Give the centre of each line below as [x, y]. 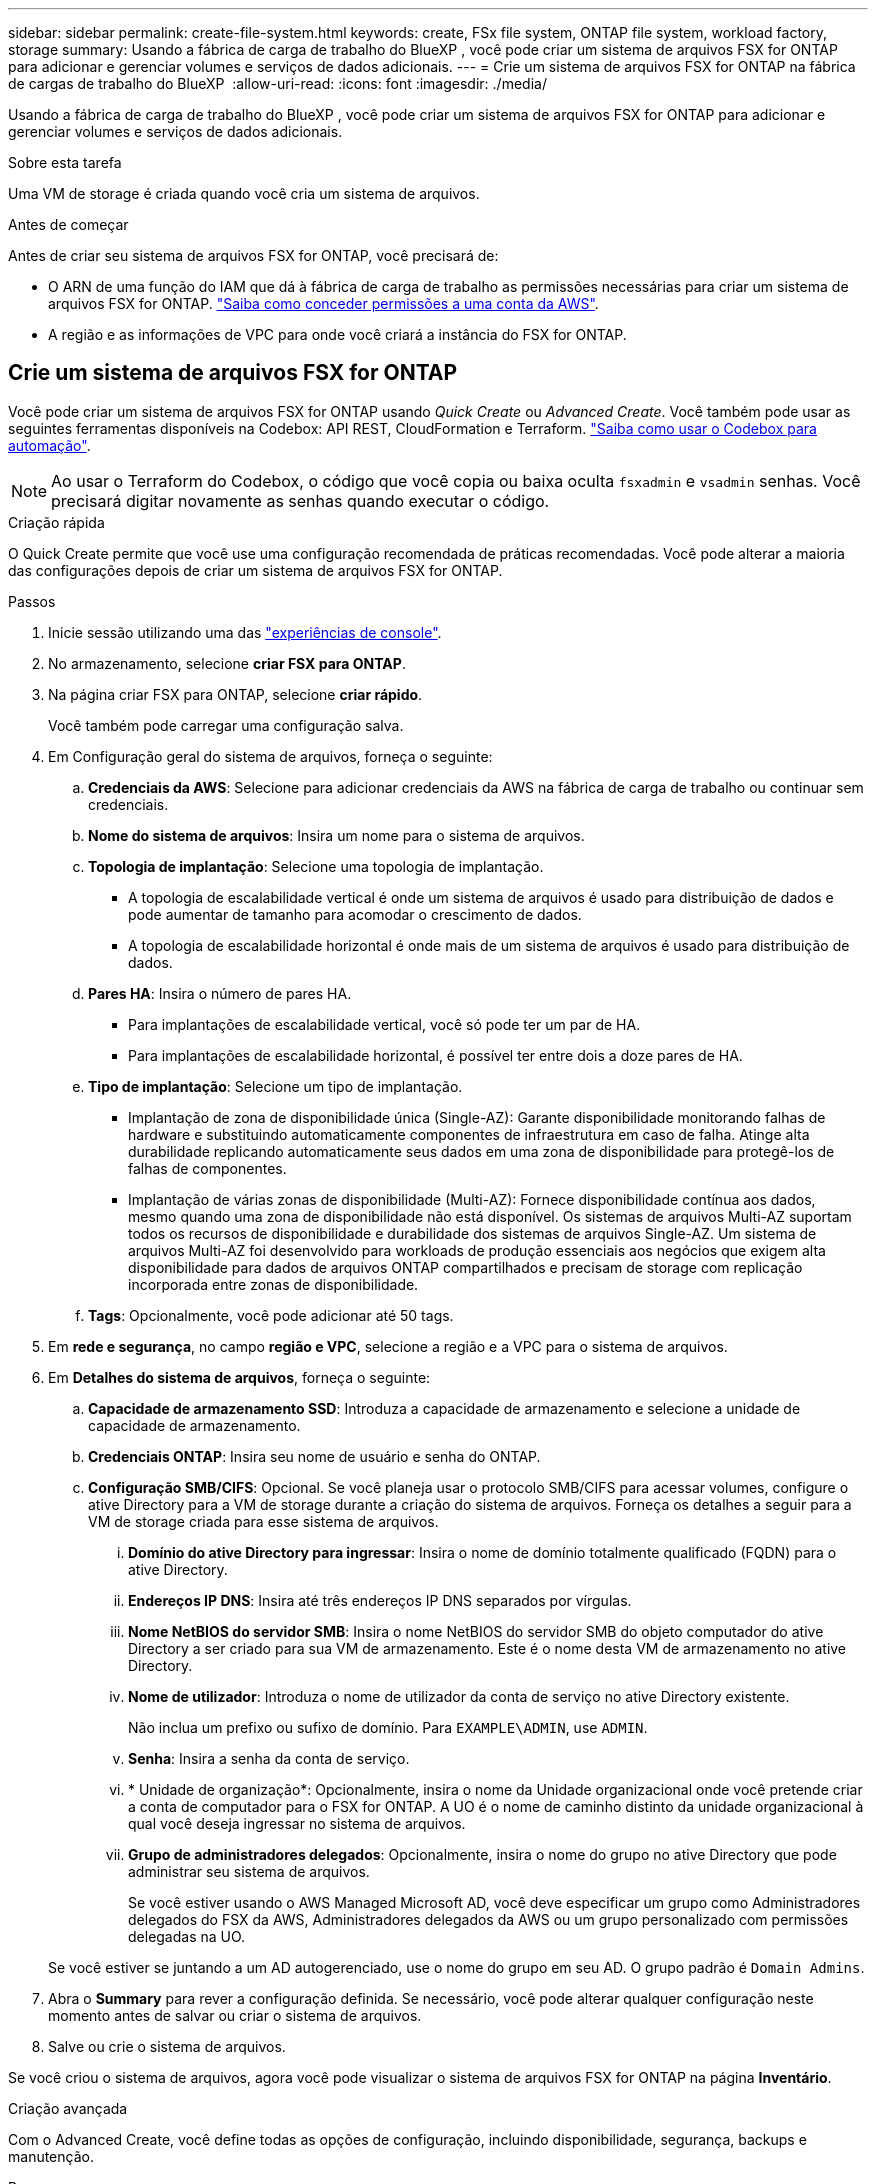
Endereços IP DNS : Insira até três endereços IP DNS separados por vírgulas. [380, 1600]
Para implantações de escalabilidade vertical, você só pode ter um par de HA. [384, 1024]
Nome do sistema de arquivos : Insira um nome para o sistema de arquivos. [336, 835]
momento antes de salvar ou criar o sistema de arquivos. [235, 2015]
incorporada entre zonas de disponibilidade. [273, 1284]
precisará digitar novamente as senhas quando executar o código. [300, 500]
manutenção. [51, 2156]
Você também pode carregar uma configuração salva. [226, 725]
